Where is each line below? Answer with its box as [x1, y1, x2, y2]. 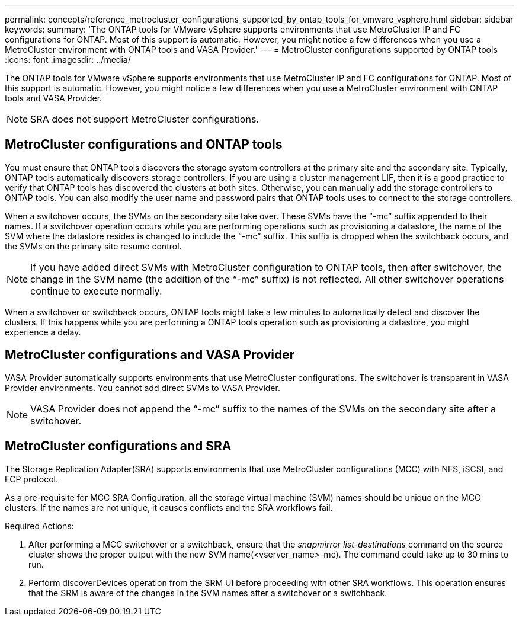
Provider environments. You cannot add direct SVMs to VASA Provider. [5, 382, 280, 393]
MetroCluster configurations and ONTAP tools [5, 137, 283, 152]
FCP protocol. [5, 473, 59, 484]
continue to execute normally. [30, 284, 162, 297]
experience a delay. [5, 326, 81, 337]
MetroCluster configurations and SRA [5, 438, 232, 454]
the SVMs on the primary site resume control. [5, 241, 182, 251]
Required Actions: [5, 520, 74, 531]
